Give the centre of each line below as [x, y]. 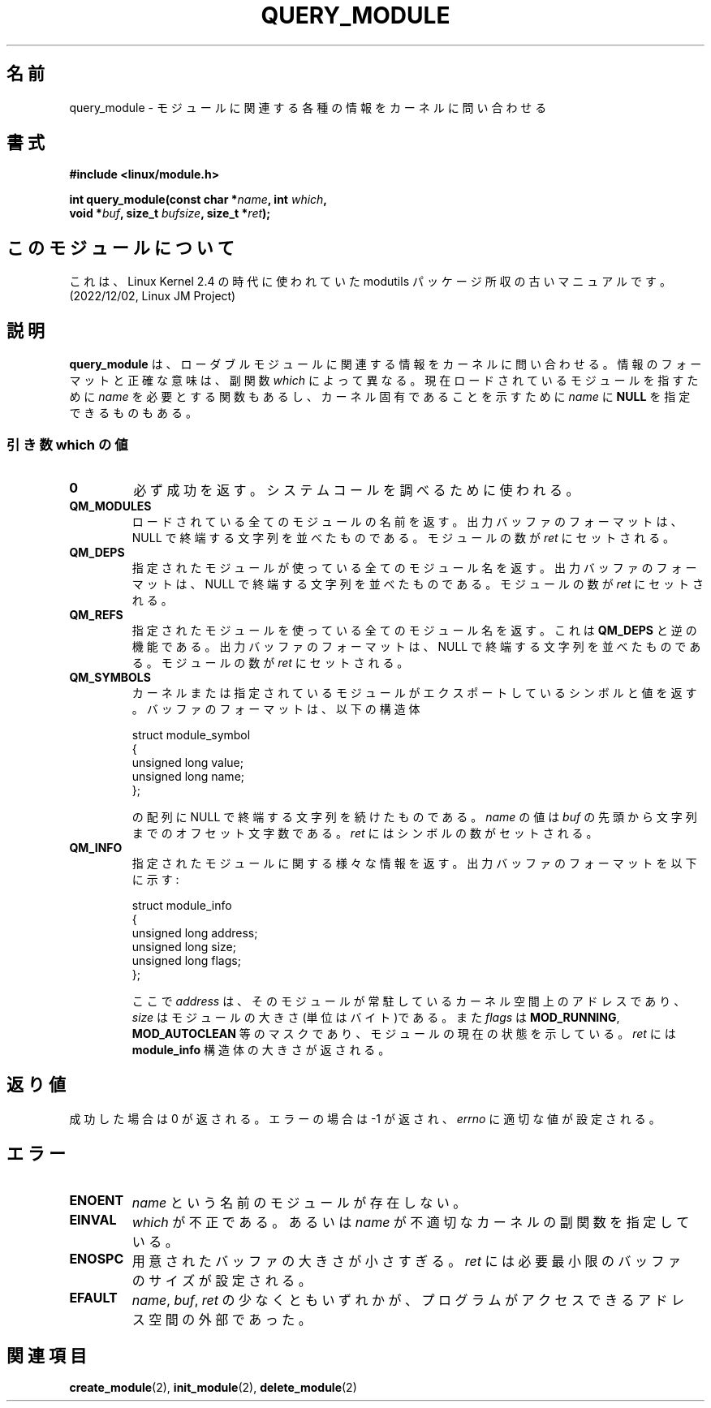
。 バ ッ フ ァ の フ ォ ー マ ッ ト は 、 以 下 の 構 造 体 [276, 708]
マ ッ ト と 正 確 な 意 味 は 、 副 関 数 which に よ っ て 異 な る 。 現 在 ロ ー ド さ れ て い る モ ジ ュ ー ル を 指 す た [384, 381]
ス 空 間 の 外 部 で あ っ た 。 [222, 1319]
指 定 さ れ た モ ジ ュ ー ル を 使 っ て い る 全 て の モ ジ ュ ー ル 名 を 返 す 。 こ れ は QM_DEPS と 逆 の [414, 630]
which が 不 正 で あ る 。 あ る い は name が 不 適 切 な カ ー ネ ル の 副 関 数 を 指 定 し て [411, 1222]
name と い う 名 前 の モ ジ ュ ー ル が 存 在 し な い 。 [299, 1202]
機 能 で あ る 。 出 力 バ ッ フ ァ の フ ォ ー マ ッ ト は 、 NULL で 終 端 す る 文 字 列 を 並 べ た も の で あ [416, 646]
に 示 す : [155, 879]
